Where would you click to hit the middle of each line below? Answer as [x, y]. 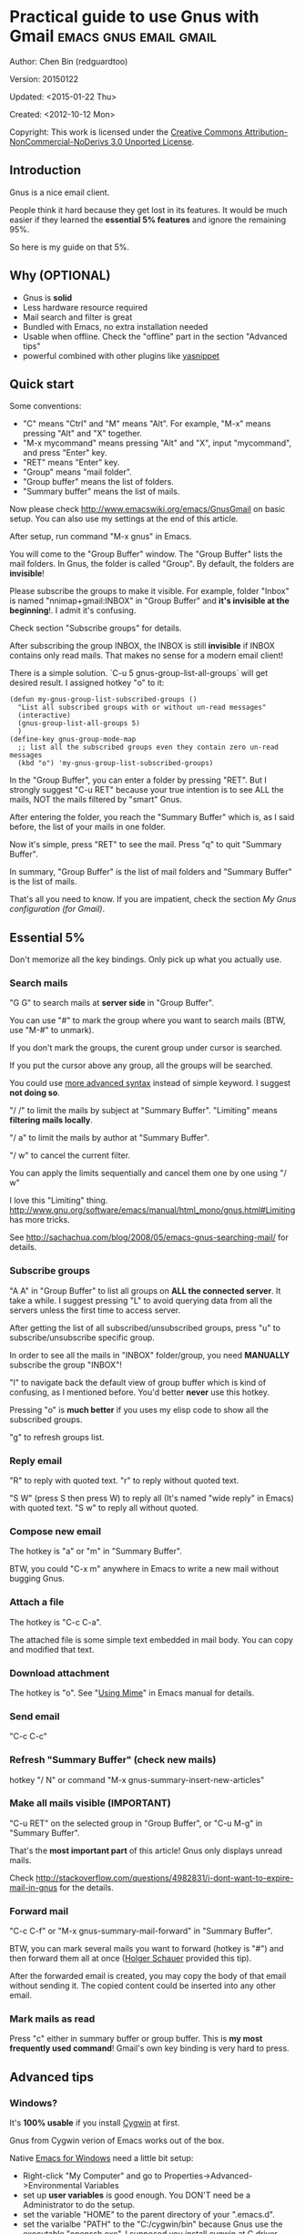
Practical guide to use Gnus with [134, 17]
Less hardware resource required [85, 307]
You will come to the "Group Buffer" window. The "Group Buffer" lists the [146, 554]
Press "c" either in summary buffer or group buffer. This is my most [136, 2039]
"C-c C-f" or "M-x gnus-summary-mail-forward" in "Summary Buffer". [141, 1931]
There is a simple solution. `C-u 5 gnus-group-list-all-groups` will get [139, 673]
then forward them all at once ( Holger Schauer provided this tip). [131, 1958]
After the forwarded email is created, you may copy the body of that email [148, 1976]
